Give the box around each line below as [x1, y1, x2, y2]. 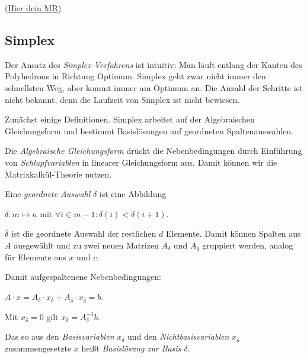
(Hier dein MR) [5, 2, 62, 14]
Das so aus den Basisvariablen [5, 330, 114, 343]
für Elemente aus [5, 250, 66, 263]
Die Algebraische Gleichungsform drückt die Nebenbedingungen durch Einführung [5, 144, 302, 157]
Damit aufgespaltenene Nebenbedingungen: [5, 270, 161, 283]
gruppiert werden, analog [202, 238, 293, 251]
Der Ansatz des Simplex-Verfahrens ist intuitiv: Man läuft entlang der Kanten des [5, 58, 302, 70]
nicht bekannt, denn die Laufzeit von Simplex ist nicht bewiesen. [5, 93, 240, 105]
